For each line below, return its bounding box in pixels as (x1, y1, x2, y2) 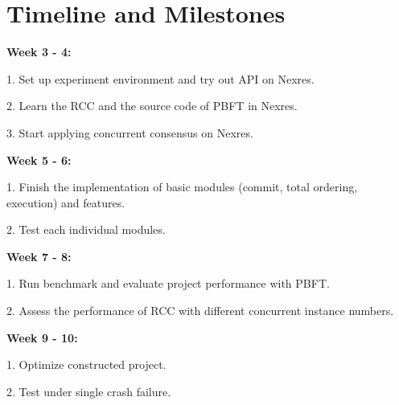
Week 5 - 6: (6, 151, 72, 168)
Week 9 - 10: (6, 329, 78, 346)
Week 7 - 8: (6, 247, 72, 264)
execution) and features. (6, 194, 125, 211)
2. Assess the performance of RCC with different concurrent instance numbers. (6, 302, 394, 319)
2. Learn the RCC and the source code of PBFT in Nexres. (6, 97, 298, 114)
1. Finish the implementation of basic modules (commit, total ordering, (6, 178, 358, 195)
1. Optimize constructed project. (6, 356, 167, 373)
